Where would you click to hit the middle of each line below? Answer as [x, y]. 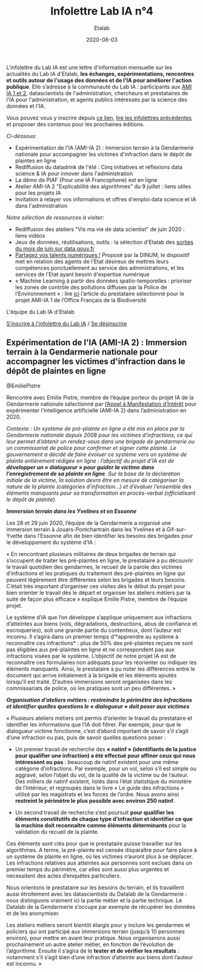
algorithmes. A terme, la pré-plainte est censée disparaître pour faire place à [102, 850]
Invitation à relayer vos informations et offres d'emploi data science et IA [106, 199]
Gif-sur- [176, 529]
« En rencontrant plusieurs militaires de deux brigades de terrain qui [91, 554]
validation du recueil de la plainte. [57, 831]
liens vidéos [30, 235]
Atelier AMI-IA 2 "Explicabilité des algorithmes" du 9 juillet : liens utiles [103, 186]
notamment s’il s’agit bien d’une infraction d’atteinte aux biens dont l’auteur [100, 957]
